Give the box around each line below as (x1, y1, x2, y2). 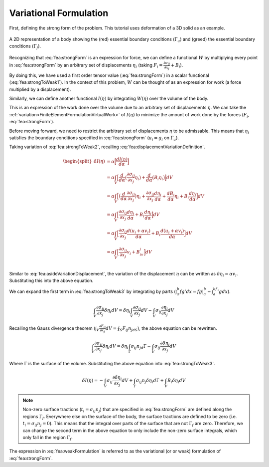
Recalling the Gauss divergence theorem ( (9, 325, 96, 331)
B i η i (153, 175, 163, 182)
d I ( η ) (116, 156, 128, 162)
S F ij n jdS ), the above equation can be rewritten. (120, 325, 217, 332)
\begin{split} (63, 159, 92, 164)
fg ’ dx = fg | (179, 288, 204, 294)
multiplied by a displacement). (9, 86, 71, 92)
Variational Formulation (9, 7, 109, 18)
